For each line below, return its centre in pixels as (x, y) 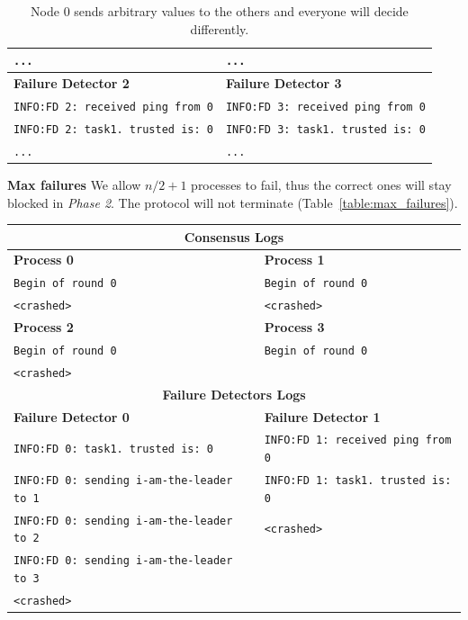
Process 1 (294, 260)
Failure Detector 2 (72, 83)
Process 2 (44, 327)
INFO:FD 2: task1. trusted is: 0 (113, 129)
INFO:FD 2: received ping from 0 (113, 107)
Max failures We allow (74, 184)
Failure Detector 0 (72, 416)
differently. (220, 28)
